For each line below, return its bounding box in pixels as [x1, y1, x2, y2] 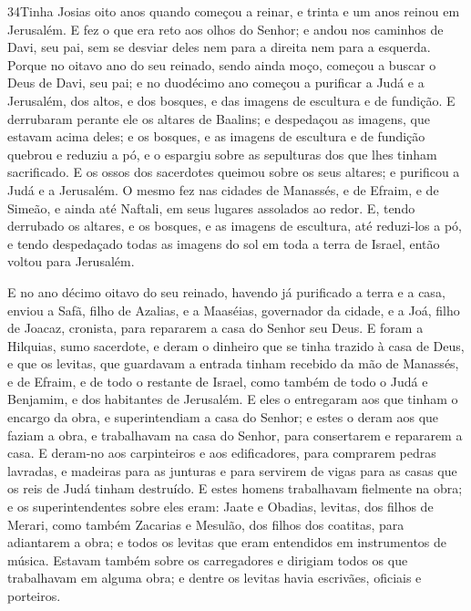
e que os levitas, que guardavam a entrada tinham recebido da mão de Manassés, [7, 354, 459, 373]
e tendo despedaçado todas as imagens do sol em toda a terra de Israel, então [7, 233, 440, 253]
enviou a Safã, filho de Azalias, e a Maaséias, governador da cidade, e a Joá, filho [7, 300, 460, 319]
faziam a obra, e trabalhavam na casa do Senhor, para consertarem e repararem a [7, 425, 463, 444]
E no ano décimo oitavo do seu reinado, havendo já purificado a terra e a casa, [7, 282, 445, 301]
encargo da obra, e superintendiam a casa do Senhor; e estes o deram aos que [7, 408, 439, 427]
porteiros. [7, 586, 61, 605]
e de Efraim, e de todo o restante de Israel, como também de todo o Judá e [7, 371, 428, 390]
